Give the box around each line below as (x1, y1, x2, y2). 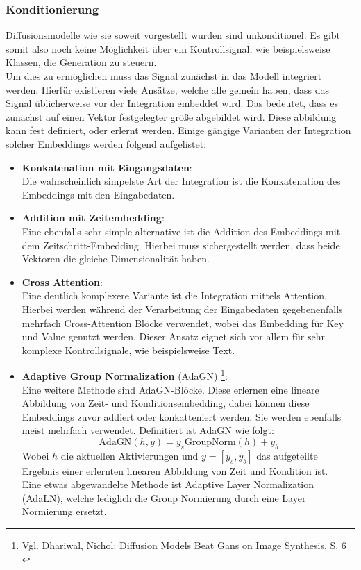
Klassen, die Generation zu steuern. (6, 55, 157, 69)
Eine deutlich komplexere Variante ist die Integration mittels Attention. (22, 288, 327, 303)
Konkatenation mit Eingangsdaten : (22, 160, 192, 174)
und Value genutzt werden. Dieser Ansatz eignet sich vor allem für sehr (22, 329, 326, 344)
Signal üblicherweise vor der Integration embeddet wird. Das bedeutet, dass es (6, 96, 339, 110)
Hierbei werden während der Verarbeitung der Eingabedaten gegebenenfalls (22, 301, 343, 316)
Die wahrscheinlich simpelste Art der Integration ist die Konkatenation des (22, 174, 341, 188)
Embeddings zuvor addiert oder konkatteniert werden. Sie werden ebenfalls (22, 409, 342, 424)
